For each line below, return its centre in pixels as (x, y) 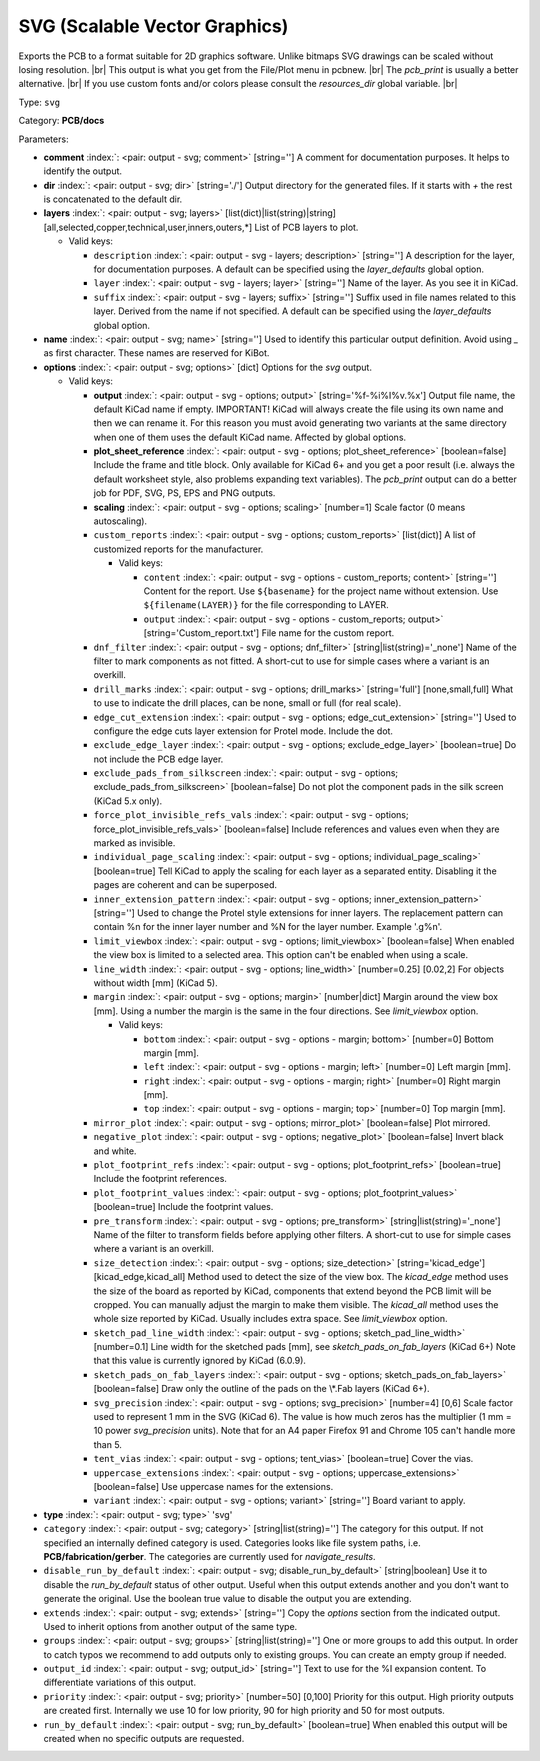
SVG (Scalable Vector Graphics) (153, 26)
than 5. (107, 1444)
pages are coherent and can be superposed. (185, 885)
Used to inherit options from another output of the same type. (170, 1626)
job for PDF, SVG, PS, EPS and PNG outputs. (184, 493)
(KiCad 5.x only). (128, 801)
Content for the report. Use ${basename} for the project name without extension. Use (321, 591)
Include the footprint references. (160, 1179)
